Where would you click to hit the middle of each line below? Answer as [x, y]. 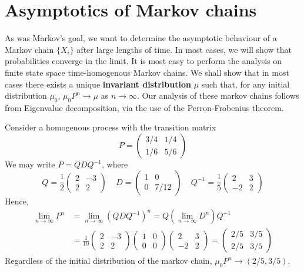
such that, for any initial [245, 84]
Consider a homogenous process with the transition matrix [111, 127]
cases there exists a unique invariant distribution [98, 84]
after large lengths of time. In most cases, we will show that [184, 49]
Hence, [17, 201]
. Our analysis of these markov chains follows [218, 95]
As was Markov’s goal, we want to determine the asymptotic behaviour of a [141, 38]
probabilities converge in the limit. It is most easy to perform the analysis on [143, 61]
